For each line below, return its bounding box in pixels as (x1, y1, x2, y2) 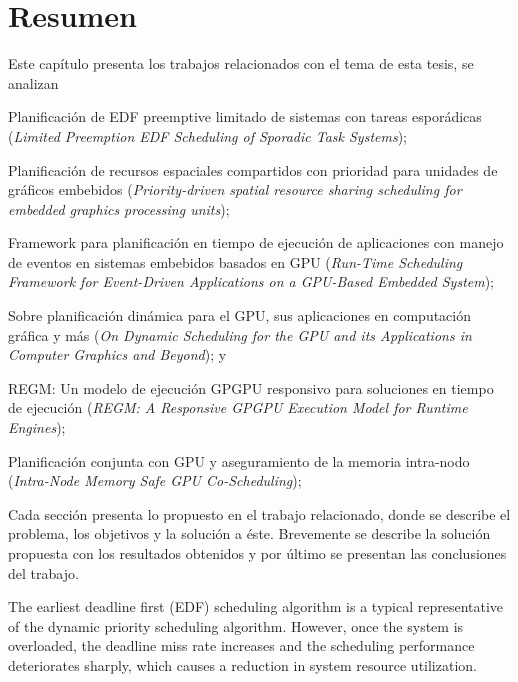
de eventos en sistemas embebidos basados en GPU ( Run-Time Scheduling (8, 251, 463, 272)
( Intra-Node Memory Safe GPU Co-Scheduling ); (8, 470, 302, 491)
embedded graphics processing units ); (8, 198, 230, 219)
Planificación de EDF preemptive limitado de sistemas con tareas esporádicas (8, 106, 482, 127)
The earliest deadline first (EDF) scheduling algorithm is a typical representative (8, 596, 504, 617)
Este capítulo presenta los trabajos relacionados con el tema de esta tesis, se (8, 53, 474, 74)
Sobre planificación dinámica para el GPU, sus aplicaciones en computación (8, 305, 472, 326)
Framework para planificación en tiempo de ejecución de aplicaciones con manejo (8, 232, 504, 253)
